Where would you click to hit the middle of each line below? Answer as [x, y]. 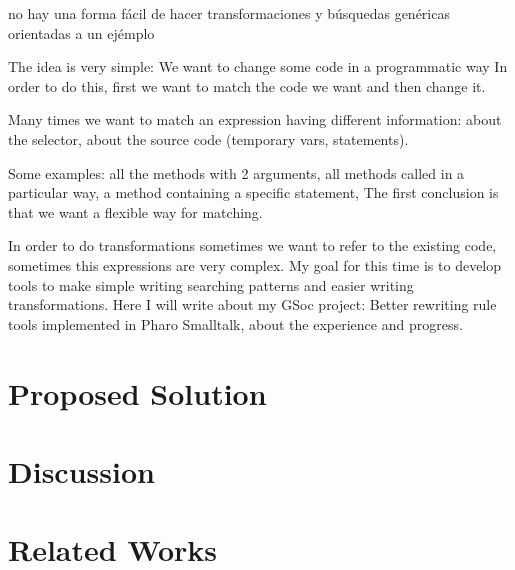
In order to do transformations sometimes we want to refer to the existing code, [252, 245]
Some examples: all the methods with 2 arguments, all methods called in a [236, 172]
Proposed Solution [137, 392]
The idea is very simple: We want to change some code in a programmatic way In [258, 66]
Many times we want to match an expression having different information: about [255, 119]
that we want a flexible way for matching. [135, 211]
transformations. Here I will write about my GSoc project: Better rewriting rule [252, 304]
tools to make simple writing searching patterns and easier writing [211, 284]
